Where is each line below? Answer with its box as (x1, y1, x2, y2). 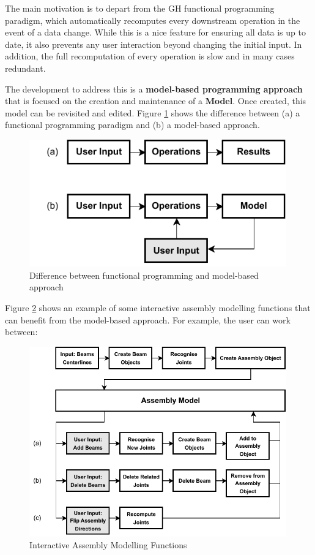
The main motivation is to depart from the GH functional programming (5, 2, 275, 14)
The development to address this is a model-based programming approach (5, 82, 303, 95)
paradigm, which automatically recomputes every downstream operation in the (5, 13, 300, 26)
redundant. (5, 61, 46, 74)
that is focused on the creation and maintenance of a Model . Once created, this (5, 94, 306, 107)
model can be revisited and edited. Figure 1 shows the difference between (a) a (5, 106, 300, 119)
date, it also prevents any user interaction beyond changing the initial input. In (5, 37, 302, 50)
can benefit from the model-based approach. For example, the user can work (5, 313, 291, 326)
